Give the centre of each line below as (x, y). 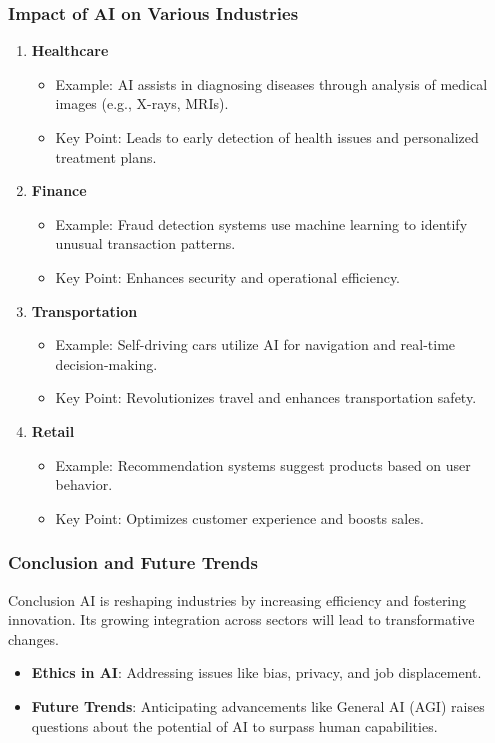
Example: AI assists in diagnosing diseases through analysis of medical (271, 83)
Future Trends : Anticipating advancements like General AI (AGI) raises (258, 705)
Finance (59, 190)
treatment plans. (106, 156)
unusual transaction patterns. (145, 243)
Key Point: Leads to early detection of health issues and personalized (267, 137)
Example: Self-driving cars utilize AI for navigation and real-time (255, 344)
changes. (34, 638)
